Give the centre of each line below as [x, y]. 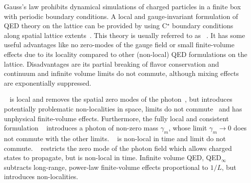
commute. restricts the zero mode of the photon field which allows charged [118, 148]
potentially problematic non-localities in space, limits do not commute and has [123, 108]
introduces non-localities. [41, 176]
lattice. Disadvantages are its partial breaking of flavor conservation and [112, 64]
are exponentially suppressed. [48, 82]
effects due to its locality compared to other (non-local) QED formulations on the [126, 54]
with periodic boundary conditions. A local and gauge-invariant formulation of [121, 16]
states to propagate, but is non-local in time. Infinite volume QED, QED [113, 157]
